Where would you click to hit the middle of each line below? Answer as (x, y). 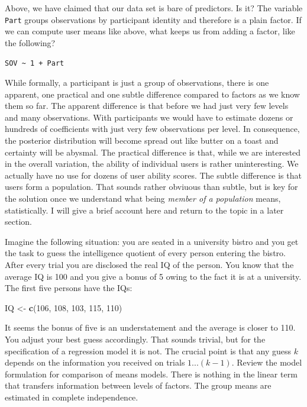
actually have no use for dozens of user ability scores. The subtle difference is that (153, 175)
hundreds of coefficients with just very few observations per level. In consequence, (152, 129)
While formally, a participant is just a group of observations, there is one (137, 83)
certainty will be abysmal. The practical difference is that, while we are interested (153, 152)
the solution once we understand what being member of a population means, (143, 198)
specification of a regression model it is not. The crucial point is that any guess (148, 351)
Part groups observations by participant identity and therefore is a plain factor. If (153, 19)
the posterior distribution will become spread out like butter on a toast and (142, 140)
